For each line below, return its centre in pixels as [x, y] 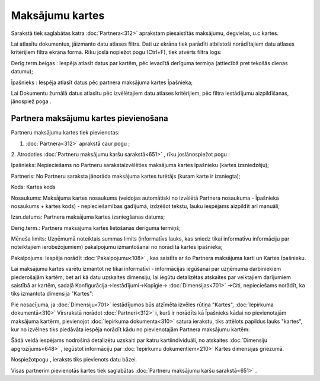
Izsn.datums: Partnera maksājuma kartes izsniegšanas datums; [88, 217]
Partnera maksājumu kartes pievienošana [89, 119]
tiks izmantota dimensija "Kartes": [52, 294]
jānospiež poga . [31, 101]
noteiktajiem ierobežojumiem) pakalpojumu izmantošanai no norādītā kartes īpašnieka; [117, 247]
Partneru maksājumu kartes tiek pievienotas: [65, 133]
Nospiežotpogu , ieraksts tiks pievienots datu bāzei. [74, 360]
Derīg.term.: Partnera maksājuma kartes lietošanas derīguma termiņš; [96, 228]
